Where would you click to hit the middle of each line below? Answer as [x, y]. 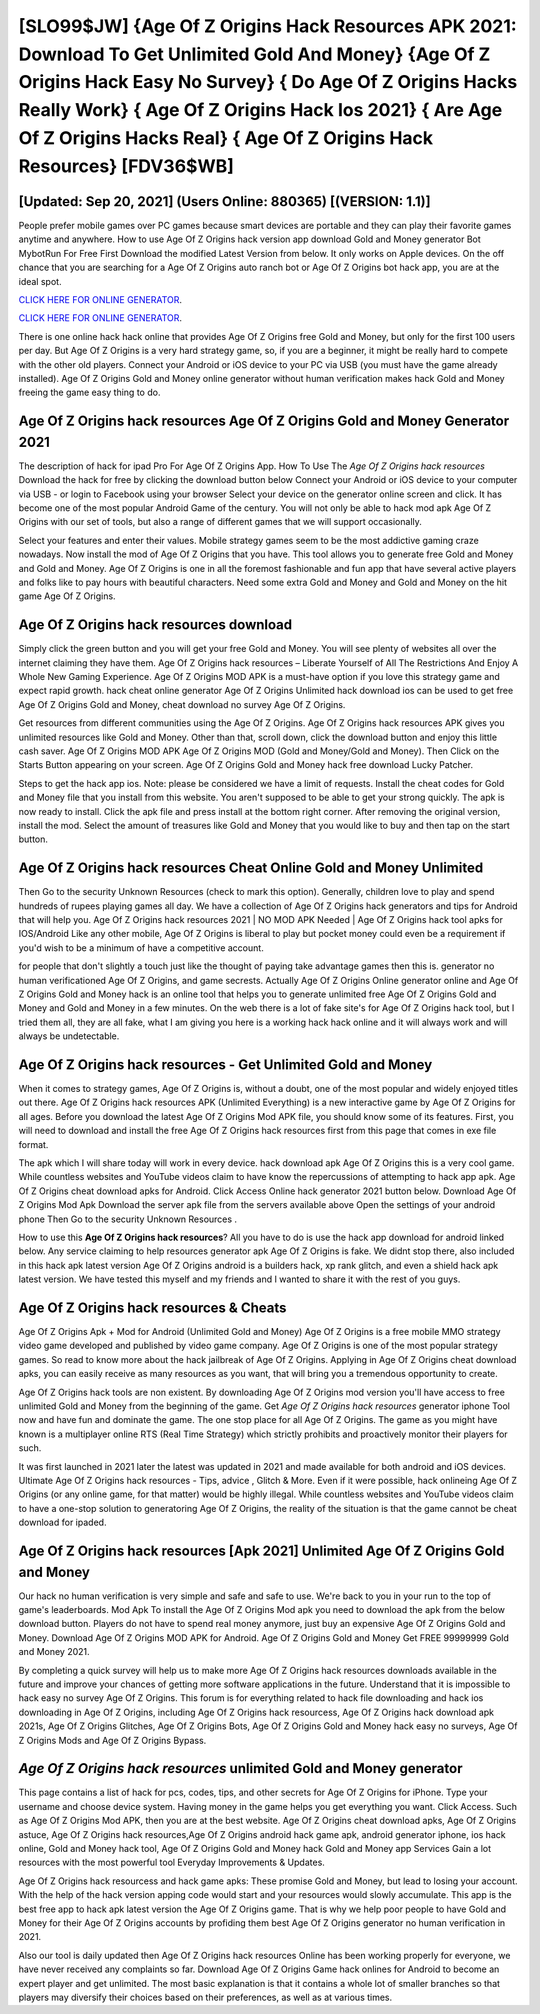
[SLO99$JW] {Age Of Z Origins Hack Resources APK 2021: [267, 26]
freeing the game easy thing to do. [89, 392]
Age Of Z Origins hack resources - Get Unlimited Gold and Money [225, 1064]
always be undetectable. [69, 1036]
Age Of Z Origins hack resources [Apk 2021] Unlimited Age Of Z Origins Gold [261, 1550]
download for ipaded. [62, 1522]
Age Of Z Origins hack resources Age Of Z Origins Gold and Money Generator [264, 421]
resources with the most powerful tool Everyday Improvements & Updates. [171, 1862]
